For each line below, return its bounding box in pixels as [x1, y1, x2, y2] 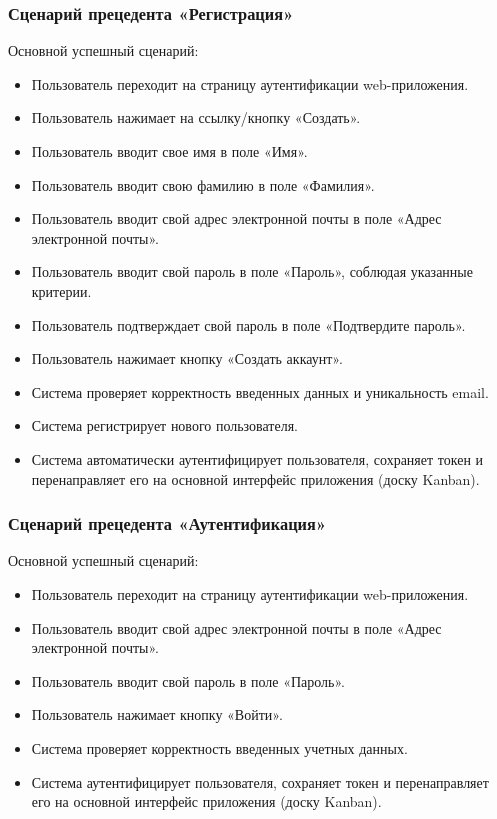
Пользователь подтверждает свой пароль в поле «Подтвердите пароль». [31, 314, 466, 335]
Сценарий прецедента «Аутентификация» [8, 511, 327, 536]
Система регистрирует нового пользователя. [31, 415, 298, 436]
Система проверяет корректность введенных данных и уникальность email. [31, 381, 489, 402]
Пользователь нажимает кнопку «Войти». [31, 704, 283, 725]
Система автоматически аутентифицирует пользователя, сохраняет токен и [31, 448, 484, 469]
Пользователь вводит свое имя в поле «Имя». [31, 141, 308, 161]
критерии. [31, 280, 92, 301]
